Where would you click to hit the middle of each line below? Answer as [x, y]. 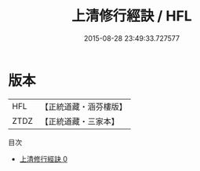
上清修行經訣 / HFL [132, 16]
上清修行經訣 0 [44, 158]
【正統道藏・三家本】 [80, 121]
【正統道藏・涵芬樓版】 [84, 107]
